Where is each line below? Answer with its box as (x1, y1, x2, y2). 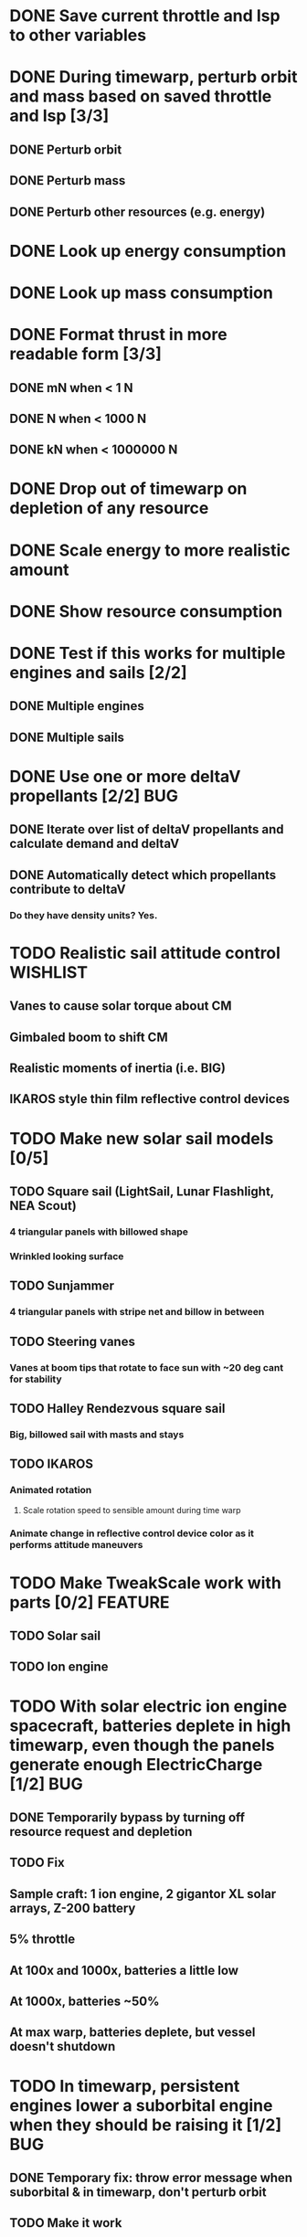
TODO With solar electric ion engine (9, 1696, 288, 1716)
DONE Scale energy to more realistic (9, 540, 291, 560)
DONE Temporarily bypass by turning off (9, 1809, 245, 1825)
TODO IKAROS (9, 1457, 94, 1472)
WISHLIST (9, 961, 89, 982)
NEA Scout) (9, 1198, 78, 1214)
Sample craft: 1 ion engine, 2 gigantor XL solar (9, 1886, 277, 1902)
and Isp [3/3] (9, 106, 110, 126)
